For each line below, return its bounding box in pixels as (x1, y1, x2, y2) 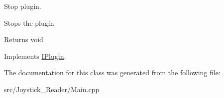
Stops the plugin (4, 17, 54, 28)
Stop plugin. (4, 1, 41, 11)
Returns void (4, 34, 43, 45)
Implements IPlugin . (4, 50, 66, 61)
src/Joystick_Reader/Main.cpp (4, 84, 100, 94)
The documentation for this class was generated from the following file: (4, 67, 221, 78)
